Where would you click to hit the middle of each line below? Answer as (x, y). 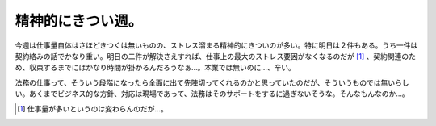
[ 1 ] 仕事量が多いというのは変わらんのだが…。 (93, 108)
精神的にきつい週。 (79, 21)
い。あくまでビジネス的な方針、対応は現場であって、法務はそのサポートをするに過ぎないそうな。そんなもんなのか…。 (212, 94)
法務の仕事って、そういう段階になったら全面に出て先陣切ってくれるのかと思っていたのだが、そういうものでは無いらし (212, 82)
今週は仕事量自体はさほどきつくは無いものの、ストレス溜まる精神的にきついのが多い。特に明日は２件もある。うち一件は (216, 45)
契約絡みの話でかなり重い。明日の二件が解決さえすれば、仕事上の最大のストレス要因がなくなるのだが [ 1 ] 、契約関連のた (215, 56)
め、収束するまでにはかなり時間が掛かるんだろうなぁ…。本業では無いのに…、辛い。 (155, 68)
